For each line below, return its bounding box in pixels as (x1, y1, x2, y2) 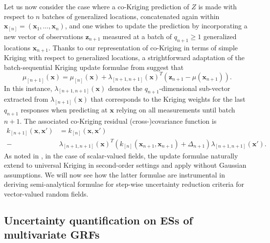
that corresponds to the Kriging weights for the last (90, 94, 246, 104)
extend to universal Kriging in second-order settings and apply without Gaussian (4, 160, 247, 170)
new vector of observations (4, 31, 83, 41)
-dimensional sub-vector (159, 83, 230, 93)
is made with (198, 1, 237, 11)
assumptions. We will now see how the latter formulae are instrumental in (4, 169, 225, 179)
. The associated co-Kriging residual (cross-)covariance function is (20, 115, 217, 126)
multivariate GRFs (4, 227, 100, 242)
